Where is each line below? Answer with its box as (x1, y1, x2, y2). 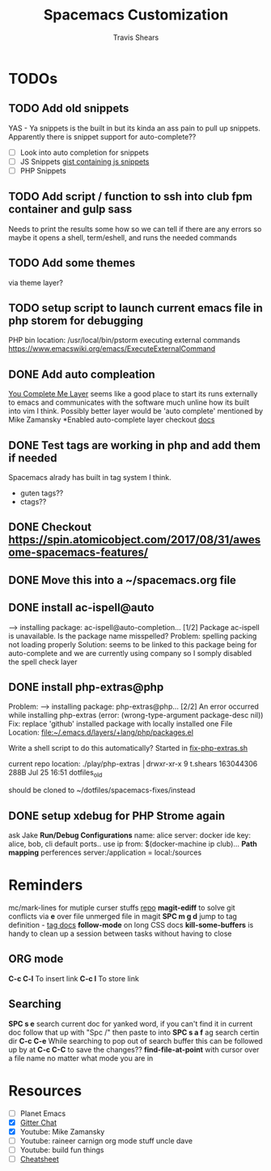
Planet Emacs (19, 1109, 66, 1118)
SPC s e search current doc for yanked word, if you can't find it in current (8, 1019, 253, 1028)
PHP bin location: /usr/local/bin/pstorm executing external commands (8, 335, 241, 345)
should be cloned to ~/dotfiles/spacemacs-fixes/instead (8, 785, 196, 796)
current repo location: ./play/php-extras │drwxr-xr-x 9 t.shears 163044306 (8, 759, 258, 769)
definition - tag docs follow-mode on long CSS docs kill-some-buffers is (8, 920, 254, 929)
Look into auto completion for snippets (19, 148, 150, 157)
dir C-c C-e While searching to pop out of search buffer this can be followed (8, 1036, 263, 1045)
